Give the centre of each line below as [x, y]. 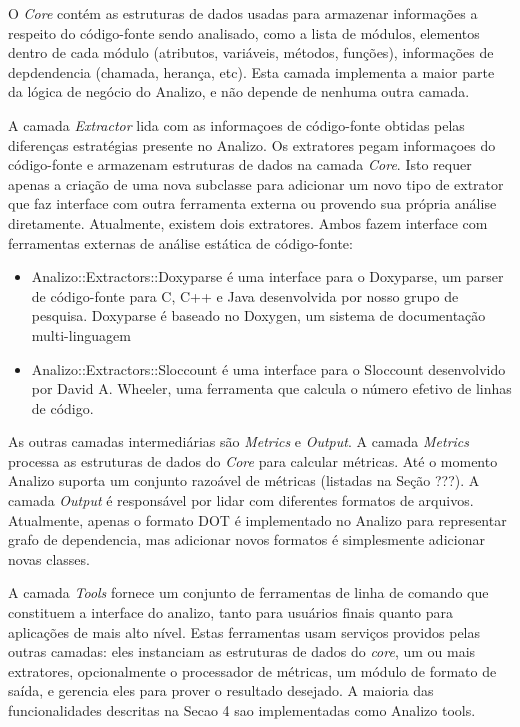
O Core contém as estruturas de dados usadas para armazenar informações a [243, 13]
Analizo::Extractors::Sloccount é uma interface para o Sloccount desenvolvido [268, 368]
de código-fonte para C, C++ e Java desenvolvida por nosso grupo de [245, 295]
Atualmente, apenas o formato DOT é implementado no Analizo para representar [257, 519]
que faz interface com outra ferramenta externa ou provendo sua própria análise [252, 203]
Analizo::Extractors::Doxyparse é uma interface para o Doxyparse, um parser [267, 276]
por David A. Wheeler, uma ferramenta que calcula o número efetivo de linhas [271, 388]
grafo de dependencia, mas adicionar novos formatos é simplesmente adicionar [246, 539]
